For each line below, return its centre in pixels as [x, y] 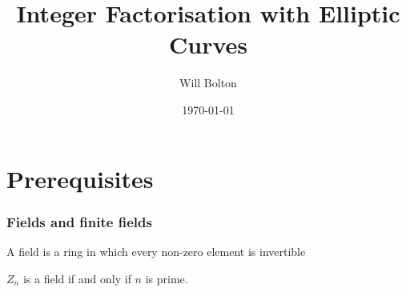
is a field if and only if [77, 278]
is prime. [167, 278]
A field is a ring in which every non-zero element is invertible [156, 251]
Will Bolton [208, 83]
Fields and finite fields [79, 221]
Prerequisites [80, 178]
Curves [208, 44]
